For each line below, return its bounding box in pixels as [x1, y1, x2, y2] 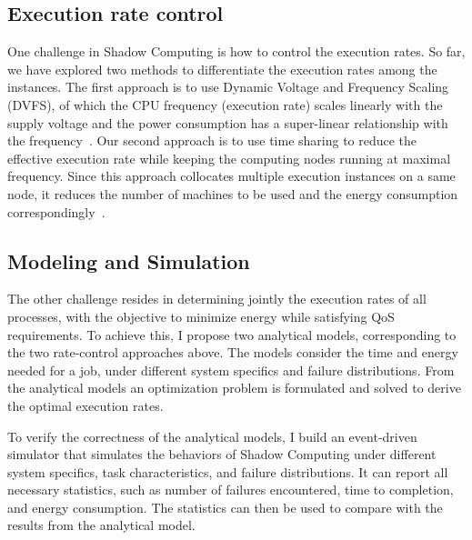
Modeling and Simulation [7, 246, 250, 275]
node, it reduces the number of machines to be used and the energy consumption [7, 184, 458, 203]
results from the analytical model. [7, 515, 196, 535]
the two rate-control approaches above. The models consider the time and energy [7, 343, 458, 362]
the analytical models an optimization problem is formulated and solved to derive [7, 378, 461, 397]
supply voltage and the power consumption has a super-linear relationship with [7, 113, 448, 132]
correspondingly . [7, 202, 105, 221]
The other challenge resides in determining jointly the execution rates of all [7, 289, 427, 308]
